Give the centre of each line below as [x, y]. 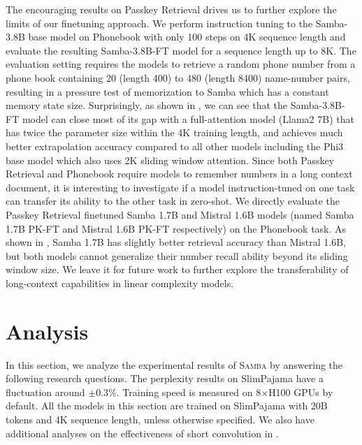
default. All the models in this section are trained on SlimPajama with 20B [167, 406]
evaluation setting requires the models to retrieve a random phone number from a [181, 64]
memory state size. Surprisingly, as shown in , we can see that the [147, 105]
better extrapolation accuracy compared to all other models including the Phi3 [175, 146]
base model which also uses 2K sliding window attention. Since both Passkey [170, 160]
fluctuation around [45, 392]
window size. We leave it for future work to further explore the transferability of [177, 269]
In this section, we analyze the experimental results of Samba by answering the [174, 364]
